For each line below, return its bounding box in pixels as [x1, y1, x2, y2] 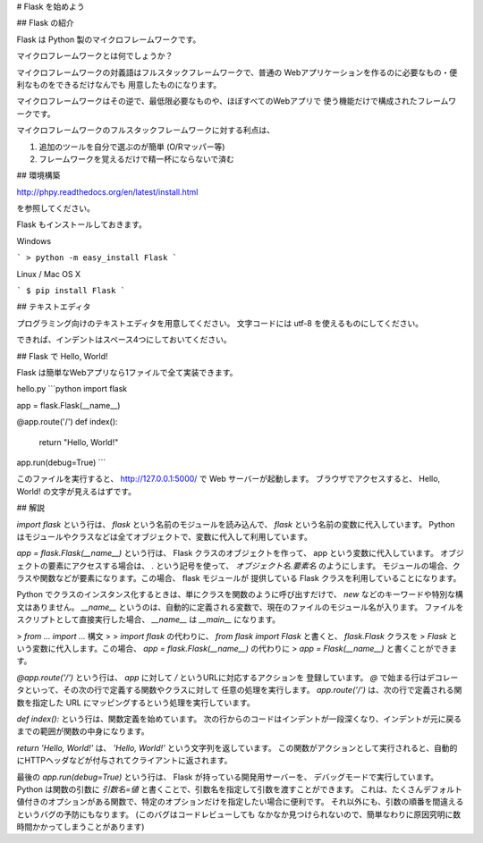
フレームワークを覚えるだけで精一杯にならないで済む [38, 153, 234, 164]
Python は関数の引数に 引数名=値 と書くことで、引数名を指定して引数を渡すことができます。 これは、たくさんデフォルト [16, 783, 462, 795]
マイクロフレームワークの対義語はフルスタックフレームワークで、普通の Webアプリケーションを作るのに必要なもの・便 [16, 67, 458, 78]
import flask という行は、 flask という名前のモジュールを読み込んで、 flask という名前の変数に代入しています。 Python [16, 518, 455, 529]
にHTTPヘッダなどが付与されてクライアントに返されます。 [16, 755, 233, 766]
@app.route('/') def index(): [16, 417, 118, 427]
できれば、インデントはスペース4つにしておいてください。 [16, 334, 232, 345]
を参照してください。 [16, 203, 96, 214]
